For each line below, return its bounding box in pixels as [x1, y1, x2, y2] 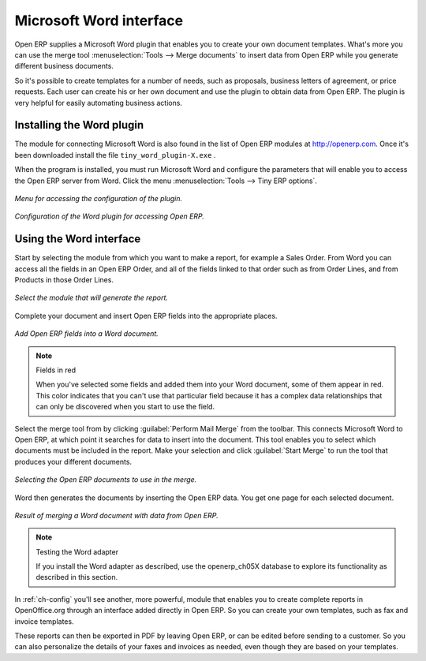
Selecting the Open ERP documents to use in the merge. [14, 475, 197, 484]
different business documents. [14, 62, 114, 71]
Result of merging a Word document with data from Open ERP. [14, 510, 219, 520]
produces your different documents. [14, 457, 133, 466]
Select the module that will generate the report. [14, 293, 169, 303]
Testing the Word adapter [35, 547, 118, 556]
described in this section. [35, 573, 118, 582]
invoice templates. [14, 616, 74, 626]
